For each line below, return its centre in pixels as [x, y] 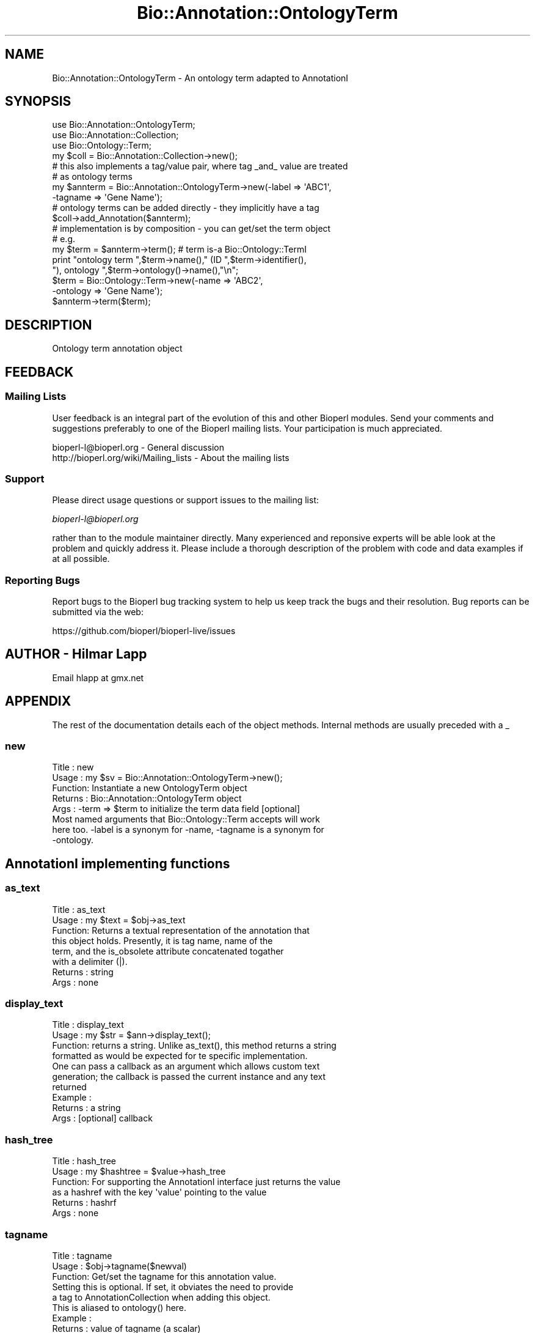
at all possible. [81, 559]
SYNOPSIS [38, 102]
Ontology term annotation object [117, 349]
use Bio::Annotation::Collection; [115, 135]
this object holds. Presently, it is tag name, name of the [162, 940]
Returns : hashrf [84, 1203]
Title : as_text [79, 909]
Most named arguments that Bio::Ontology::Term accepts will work [186, 819]
